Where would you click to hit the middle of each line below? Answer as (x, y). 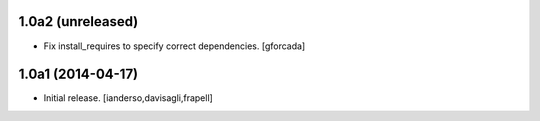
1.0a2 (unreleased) (78, 21)
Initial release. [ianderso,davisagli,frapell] (128, 98)
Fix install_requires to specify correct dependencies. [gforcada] (174, 46)
